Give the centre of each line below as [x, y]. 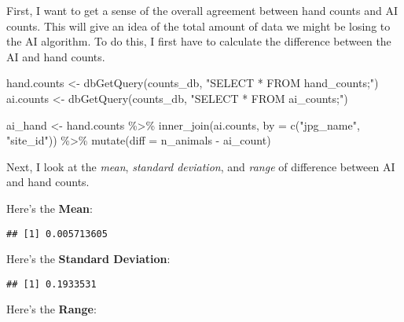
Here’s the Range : [51, 309]
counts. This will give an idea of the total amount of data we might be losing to [198, 26]
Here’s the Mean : [50, 208]
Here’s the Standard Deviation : [88, 259]
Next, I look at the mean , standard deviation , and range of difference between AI [201, 166]
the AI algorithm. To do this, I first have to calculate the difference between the [199, 41]
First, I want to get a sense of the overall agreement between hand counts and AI [202, 10]
